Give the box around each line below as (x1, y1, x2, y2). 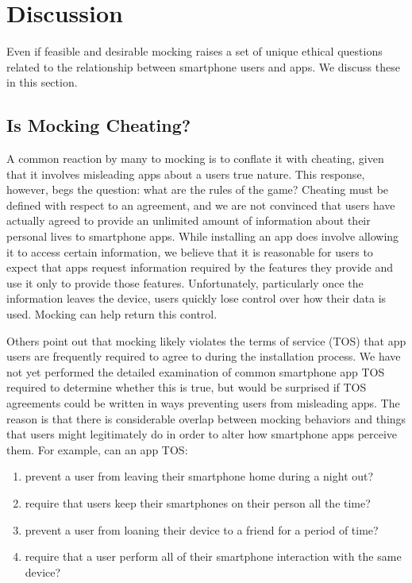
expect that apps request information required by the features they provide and (6, 259, 394, 276)
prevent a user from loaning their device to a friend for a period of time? (25, 521, 379, 538)
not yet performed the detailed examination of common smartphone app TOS (6, 363, 385, 380)
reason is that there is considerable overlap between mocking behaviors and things (6, 410, 406, 427)
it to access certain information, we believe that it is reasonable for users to (6, 243, 373, 260)
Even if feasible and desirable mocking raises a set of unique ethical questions (6, 43, 383, 60)
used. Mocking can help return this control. (6, 306, 218, 322)
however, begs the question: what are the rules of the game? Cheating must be (6, 181, 389, 198)
